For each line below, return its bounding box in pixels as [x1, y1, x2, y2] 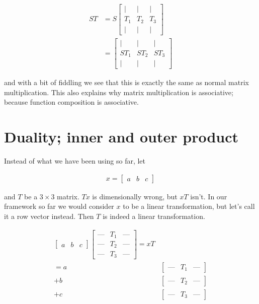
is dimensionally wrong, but [92, 191, 178, 201]
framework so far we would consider [4, 201, 114, 211]
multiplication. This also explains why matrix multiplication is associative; [4, 87, 233, 97]
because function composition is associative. [4, 97, 139, 107]
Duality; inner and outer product [4, 126, 239, 147]
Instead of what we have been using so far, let [4, 156, 146, 166]
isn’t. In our [190, 191, 227, 201]
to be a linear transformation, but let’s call [123, 201, 255, 211]
